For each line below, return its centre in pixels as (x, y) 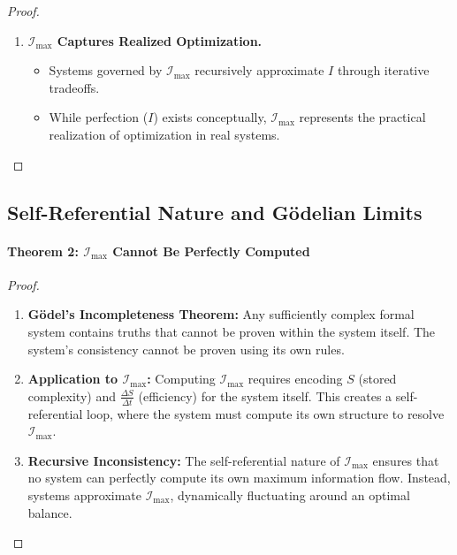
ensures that (406, 460)
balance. (50, 512)
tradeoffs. (74, 87)
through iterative (383, 70)
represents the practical (362, 117)
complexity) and (72, 395)
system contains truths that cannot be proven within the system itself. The (232, 331)
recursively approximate (259, 70)
